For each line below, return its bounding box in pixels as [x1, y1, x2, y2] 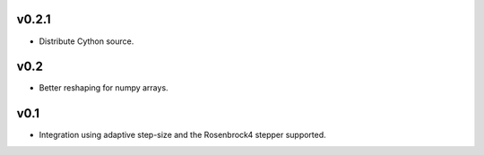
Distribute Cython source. [39, 36, 134, 47]
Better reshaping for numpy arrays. [39, 82, 169, 93]
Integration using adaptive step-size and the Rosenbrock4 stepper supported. [39, 130, 326, 141]
